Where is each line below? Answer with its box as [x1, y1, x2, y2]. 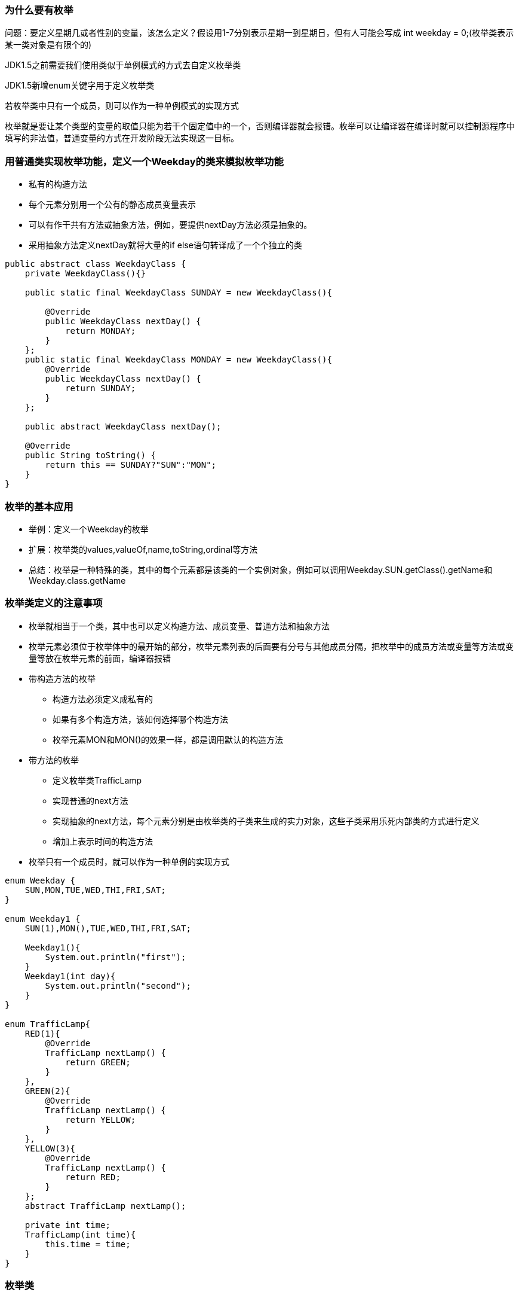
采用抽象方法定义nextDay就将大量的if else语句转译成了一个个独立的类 [29, 240, 302, 251]
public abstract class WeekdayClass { [5, 259, 186, 269]
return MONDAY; [65, 326, 136, 336]
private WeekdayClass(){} [24, 269, 146, 279]
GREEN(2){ [24, 1086, 70, 1096]
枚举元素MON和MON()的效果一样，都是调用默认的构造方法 [53, 734, 284, 745]
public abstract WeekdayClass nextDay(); [24, 422, 222, 432]
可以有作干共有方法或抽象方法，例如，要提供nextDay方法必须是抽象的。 [29, 220, 312, 230]
